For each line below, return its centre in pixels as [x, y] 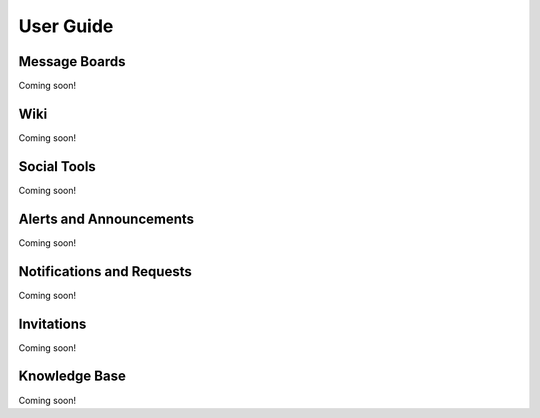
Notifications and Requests [105, 271]
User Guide [66, 26]
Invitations [52, 323]
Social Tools [57, 166]
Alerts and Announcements [106, 218]
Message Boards [72, 61]
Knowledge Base [72, 376]
